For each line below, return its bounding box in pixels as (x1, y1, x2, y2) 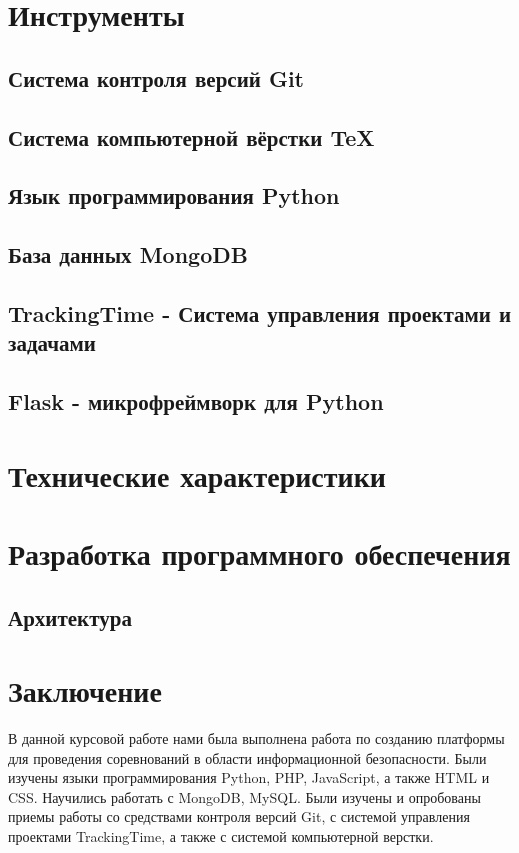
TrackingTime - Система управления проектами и (8, 297, 512, 328)
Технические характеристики (8, 454, 386, 495)
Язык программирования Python (8, 180, 340, 211)
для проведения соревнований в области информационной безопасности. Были (8, 747, 487, 768)
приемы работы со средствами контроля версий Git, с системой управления (8, 806, 470, 827)
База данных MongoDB (8, 239, 248, 270)
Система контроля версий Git (8, 62, 304, 93)
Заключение (8, 670, 162, 711)
